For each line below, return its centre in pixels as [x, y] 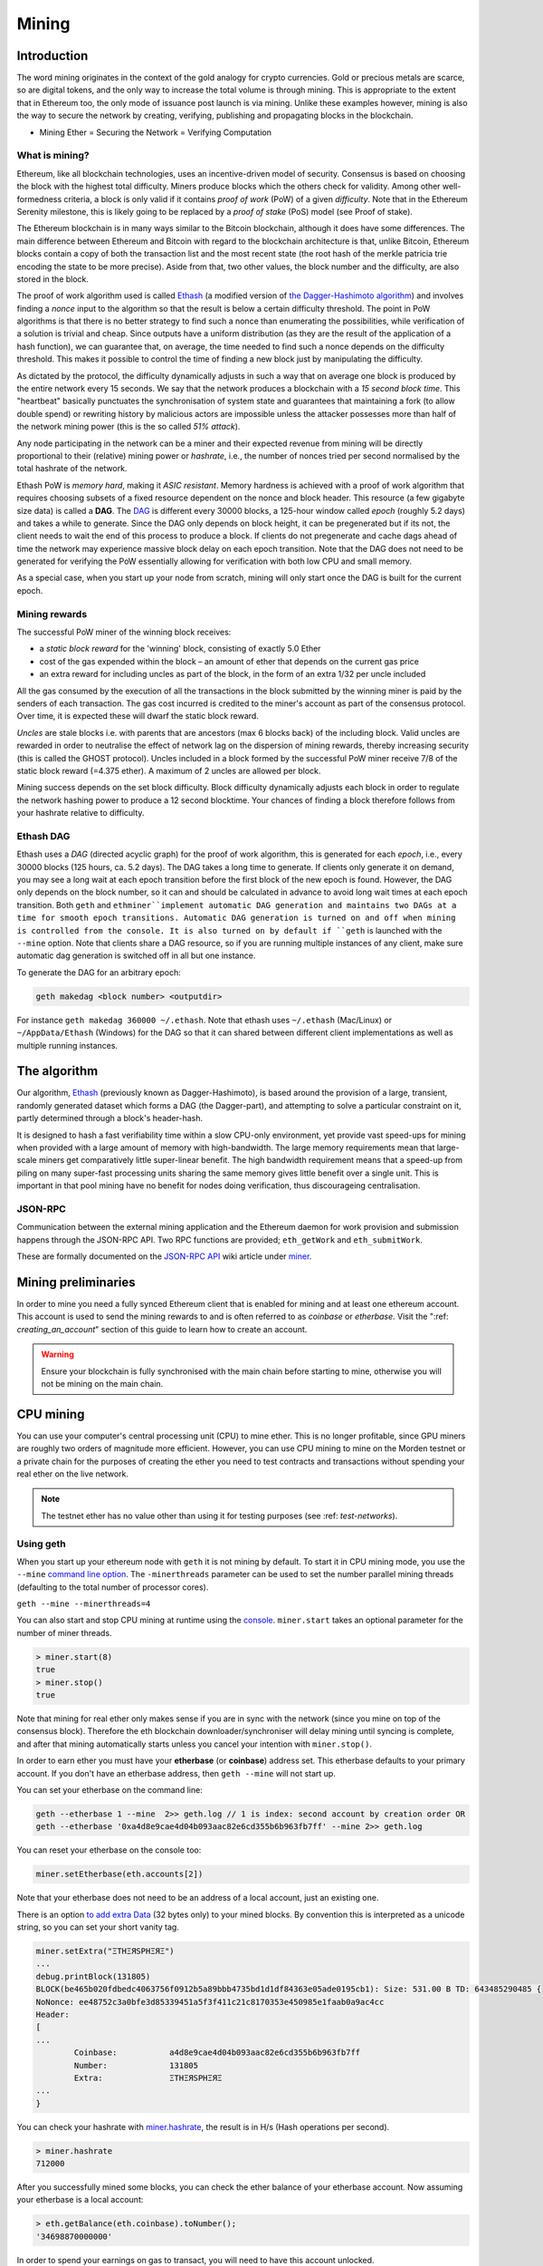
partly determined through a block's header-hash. [110, 1118]
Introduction [52, 56]
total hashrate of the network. [72, 469]
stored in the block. [53, 279]
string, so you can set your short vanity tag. [98, 1927]
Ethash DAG [43, 836]
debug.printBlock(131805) [93, 1976]
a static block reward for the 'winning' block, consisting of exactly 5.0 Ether [180, 649]
